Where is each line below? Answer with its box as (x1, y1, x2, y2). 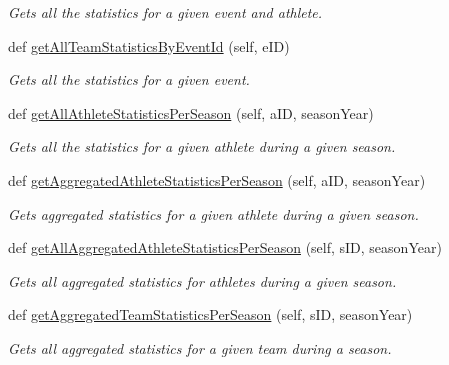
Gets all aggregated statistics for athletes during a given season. (8, 270, 397, 291)
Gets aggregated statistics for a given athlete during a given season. (8, 203, 419, 224)
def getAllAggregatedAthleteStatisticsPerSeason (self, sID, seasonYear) (8, 237, 442, 258)
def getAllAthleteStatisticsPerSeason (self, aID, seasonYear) (8, 102, 374, 123)
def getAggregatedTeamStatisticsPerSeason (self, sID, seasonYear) (8, 304, 413, 325)
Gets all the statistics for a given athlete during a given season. (8, 136, 396, 157)
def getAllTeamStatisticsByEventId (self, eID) (8, 35, 290, 56)
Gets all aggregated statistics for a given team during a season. (8, 337, 392, 358)
